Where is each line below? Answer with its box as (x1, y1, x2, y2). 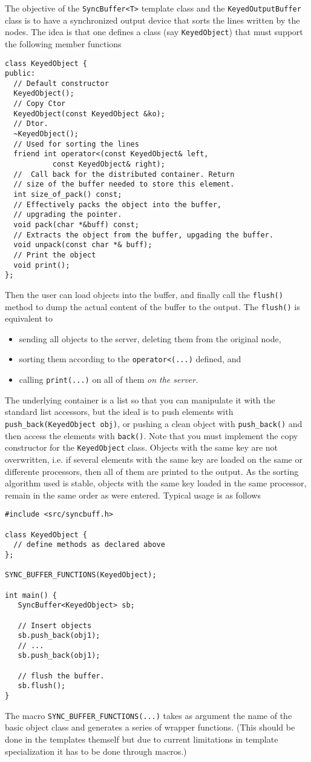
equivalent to (5, 312, 53, 325)
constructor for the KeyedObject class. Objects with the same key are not (5, 441, 278, 454)
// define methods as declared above (13, 540, 165, 549)
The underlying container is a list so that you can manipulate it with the (5, 393, 275, 406)
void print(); (13, 260, 70, 270)
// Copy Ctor (13, 99, 66, 108)
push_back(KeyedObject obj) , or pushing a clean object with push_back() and (5, 417, 303, 429)
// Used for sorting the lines (13, 139, 139, 148)
